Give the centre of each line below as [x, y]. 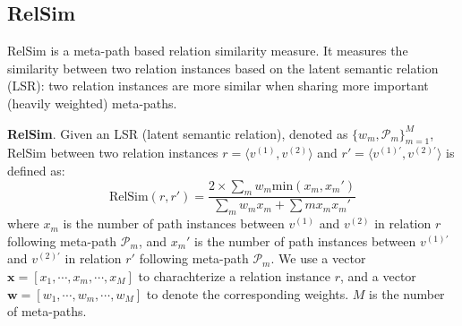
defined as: [36, 170]
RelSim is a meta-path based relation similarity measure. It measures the [208, 51]
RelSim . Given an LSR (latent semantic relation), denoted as [178, 133]
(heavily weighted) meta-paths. [92, 103]
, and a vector [378, 275]
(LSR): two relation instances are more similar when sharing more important [218, 86]
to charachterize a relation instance [235, 275]
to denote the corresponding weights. [248, 293]
